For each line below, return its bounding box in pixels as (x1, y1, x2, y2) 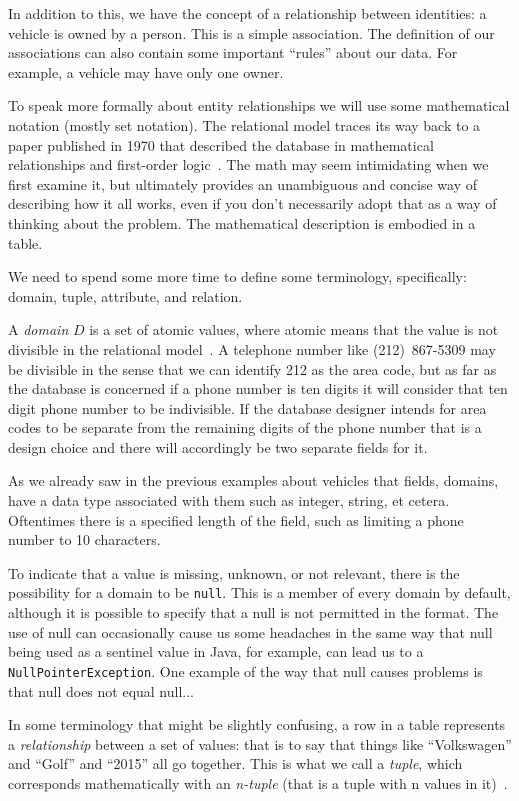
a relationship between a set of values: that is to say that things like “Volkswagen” (8, 733, 512, 754)
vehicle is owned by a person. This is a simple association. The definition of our (8, 22, 495, 43)
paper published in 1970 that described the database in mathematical (8, 134, 434, 155)
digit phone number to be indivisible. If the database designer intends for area (8, 397, 487, 418)
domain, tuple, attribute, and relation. (8, 285, 243, 306)
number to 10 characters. (8, 529, 161, 550)
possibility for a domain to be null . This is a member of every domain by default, (8, 582, 511, 603)
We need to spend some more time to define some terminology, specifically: (8, 266, 467, 287)
